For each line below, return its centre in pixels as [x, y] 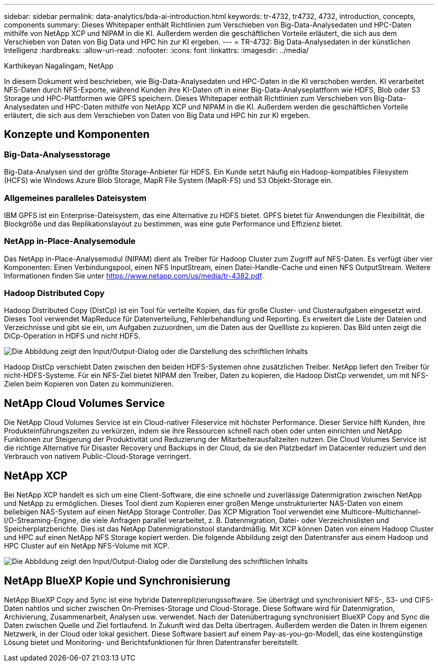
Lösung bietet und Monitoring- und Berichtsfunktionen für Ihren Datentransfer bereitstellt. [152, 642]
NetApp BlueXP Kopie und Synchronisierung [117, 580]
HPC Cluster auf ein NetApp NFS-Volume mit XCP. [87, 546]
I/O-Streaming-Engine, [41, 520]
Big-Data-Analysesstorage [57, 154]
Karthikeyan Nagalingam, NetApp [59, 66]
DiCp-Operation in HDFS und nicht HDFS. [72, 336]
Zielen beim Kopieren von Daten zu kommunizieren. [89, 384]
